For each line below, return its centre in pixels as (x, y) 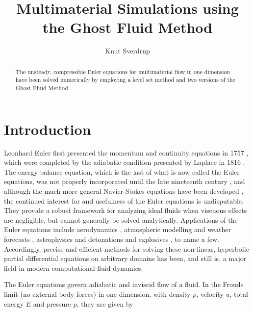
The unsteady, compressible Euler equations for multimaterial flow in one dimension (123, 71)
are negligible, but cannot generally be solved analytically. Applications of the (121, 220)
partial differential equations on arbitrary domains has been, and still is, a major (125, 258)
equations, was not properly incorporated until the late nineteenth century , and (125, 181)
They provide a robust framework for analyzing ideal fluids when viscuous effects (126, 210)
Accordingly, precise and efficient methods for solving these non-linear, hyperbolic (126, 248)
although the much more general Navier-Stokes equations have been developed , (124, 191)
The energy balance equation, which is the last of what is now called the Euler (122, 171)
